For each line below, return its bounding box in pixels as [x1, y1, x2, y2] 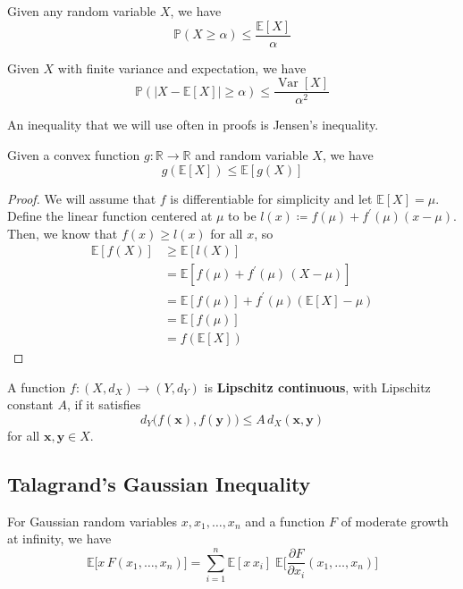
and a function [245, 511, 325, 530]
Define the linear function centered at [7, 206, 213, 225]
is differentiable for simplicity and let [170, 189, 373, 207]
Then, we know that [7, 223, 118, 242]
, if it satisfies [66, 395, 141, 414]
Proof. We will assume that [7, 189, 156, 207]
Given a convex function [7, 145, 140, 164]
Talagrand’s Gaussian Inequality [7, 469, 311, 497]
